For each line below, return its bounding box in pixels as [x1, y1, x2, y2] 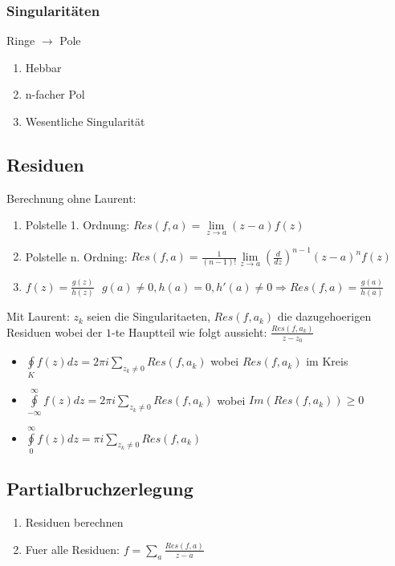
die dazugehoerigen [277, 308, 372, 325]
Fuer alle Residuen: [25, 540, 120, 557]
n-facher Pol [25, 86, 85, 103]
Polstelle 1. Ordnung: [25, 216, 130, 233]
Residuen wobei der [6, 323, 103, 340]
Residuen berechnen [25, 514, 124, 531]
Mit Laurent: [6, 308, 70, 325]
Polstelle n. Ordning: [25, 248, 128, 265]
